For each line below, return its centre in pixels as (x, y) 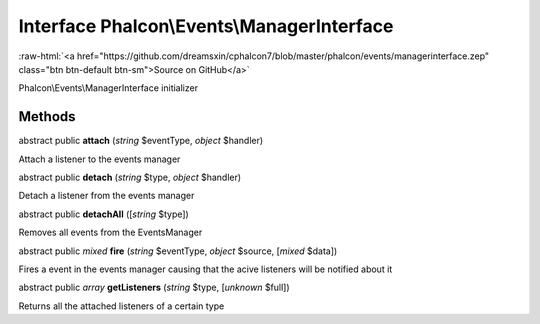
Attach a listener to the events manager (99, 159)
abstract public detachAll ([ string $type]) (103, 214)
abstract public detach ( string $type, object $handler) (130, 177)
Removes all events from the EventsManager (110, 232)
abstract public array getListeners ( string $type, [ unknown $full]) (154, 287)
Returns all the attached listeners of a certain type (121, 306)
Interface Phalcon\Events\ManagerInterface (206, 26)
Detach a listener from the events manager (106, 196)
